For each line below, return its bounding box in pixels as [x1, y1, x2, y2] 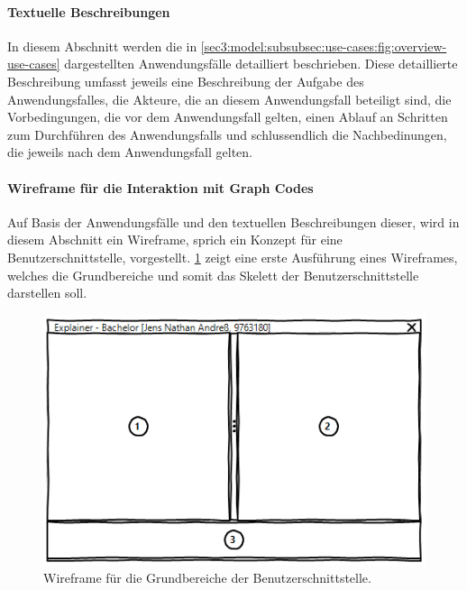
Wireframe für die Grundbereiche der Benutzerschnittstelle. [43, 568, 371, 587]
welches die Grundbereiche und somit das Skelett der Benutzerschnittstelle [7, 265, 419, 284]
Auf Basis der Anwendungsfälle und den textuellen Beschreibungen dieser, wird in [7, 212, 460, 231]
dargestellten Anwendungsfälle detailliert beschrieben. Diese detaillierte [64, 54, 458, 73]
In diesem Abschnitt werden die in [7, 36, 197, 55]
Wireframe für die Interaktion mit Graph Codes [7, 178, 314, 197]
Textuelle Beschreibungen [7, 2, 170, 21]
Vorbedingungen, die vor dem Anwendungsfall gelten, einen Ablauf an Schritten [7, 107, 448, 126]
